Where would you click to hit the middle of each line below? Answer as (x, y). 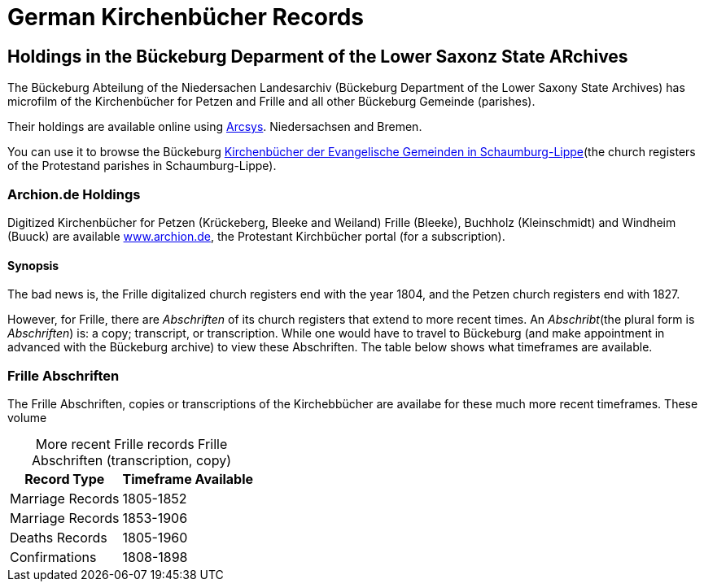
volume (27, 417)
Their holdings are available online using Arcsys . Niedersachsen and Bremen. (215, 127)
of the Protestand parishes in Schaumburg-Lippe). (142, 166)
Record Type (65, 479)
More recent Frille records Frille (131, 444)
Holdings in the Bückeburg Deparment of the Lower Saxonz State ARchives (318, 56)
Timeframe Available (188, 479)
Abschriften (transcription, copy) (131, 460)
